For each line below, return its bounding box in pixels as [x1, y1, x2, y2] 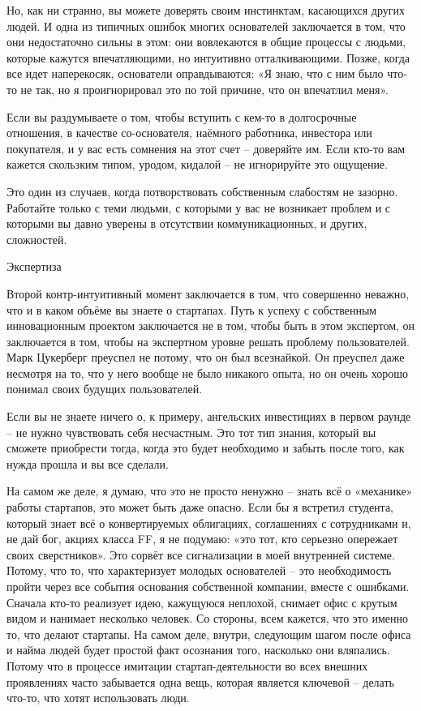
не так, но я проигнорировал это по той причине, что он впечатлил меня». [20, 80, 389, 97]
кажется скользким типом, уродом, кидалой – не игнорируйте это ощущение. [6, 156, 388, 173]
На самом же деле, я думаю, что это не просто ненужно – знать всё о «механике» [6, 482, 413, 499]
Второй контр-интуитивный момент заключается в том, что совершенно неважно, [6, 285, 410, 302]
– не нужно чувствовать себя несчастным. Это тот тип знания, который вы [6, 423, 376, 440]
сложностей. [6, 230, 67, 247]
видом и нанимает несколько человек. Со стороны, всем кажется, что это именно [6, 610, 408, 627]
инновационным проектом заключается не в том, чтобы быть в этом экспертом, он [6, 317, 415, 334]
